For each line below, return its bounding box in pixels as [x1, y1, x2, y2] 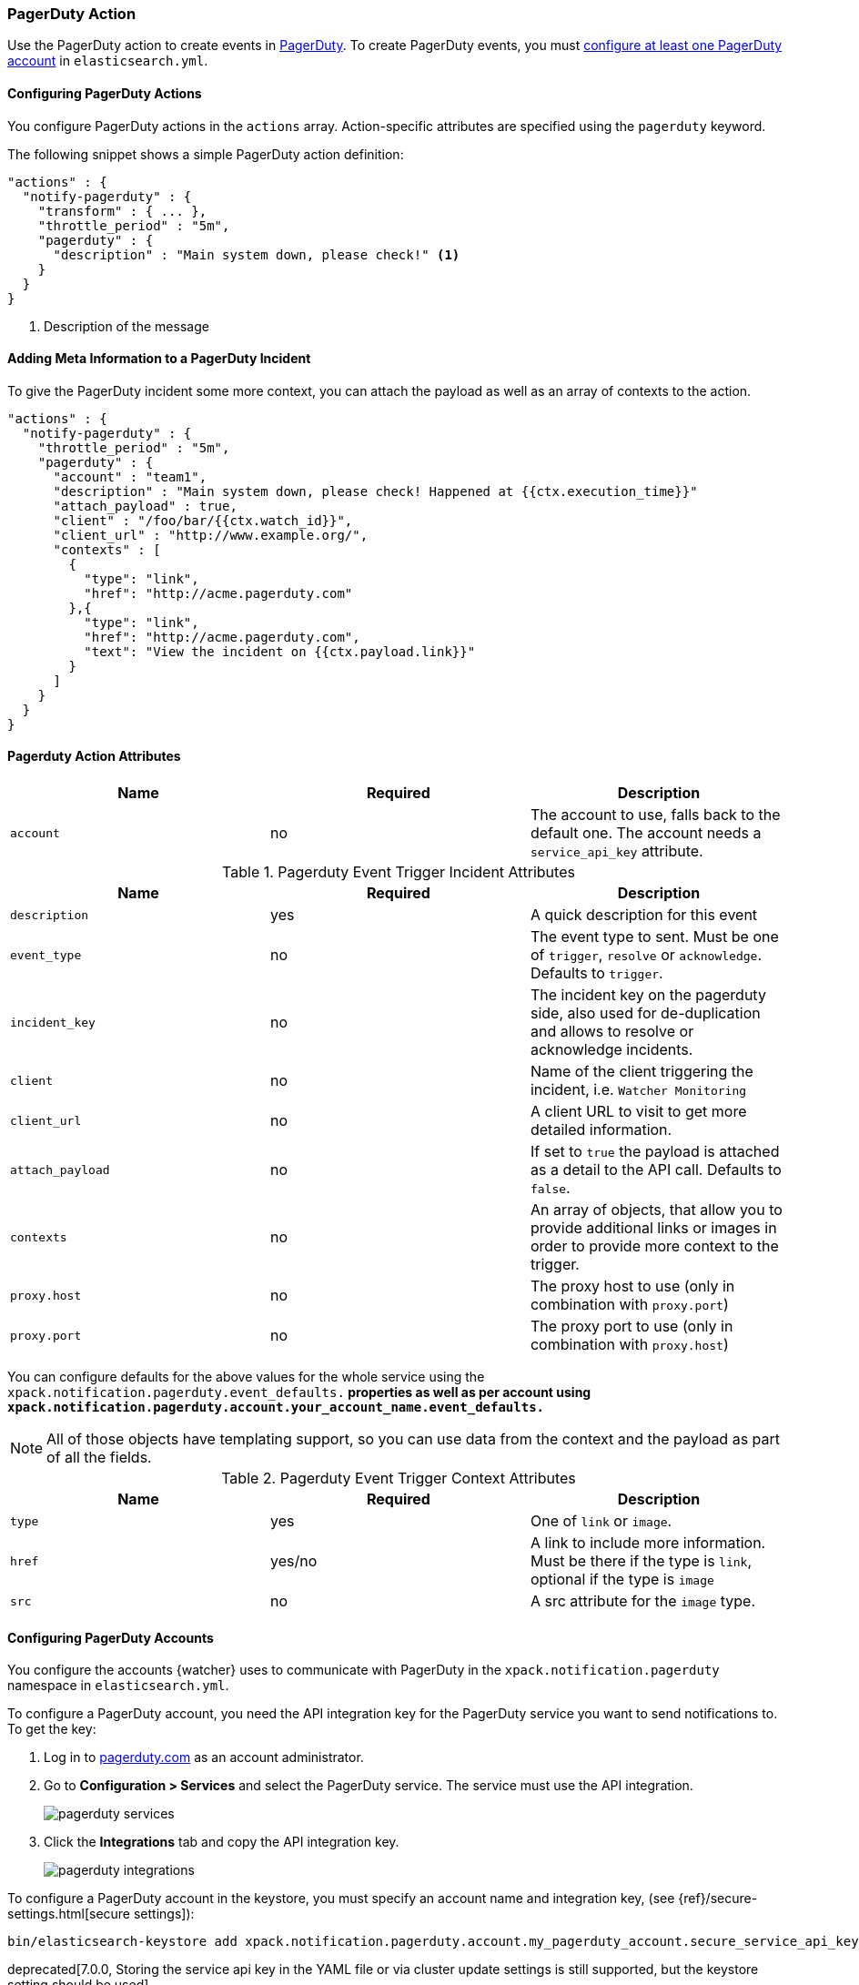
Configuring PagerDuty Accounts [7, 1629, 214, 1646]
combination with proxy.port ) [530, 1295, 729, 1314]
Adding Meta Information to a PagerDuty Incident [7, 350, 311, 367]
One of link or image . [530, 1512, 672, 1531]
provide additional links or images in [530, 1219, 777, 1238]
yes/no [269, 1552, 318, 1571]
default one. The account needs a [530, 824, 762, 843]
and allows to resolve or [530, 1022, 694, 1041]
